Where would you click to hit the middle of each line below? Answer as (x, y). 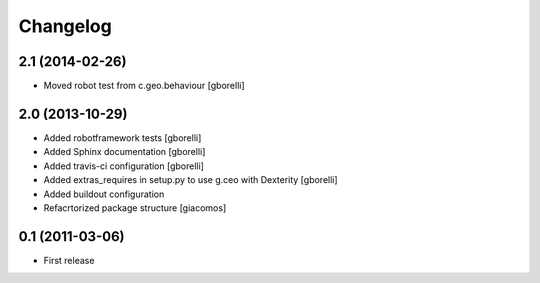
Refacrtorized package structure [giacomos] (135, 207)
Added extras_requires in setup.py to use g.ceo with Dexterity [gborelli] (191, 180)
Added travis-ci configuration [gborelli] (124, 166)
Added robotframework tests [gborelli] (122, 137)
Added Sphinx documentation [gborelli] (124, 152)
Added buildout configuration (104, 194)
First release (69, 260)
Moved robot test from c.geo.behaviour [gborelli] (144, 86)
